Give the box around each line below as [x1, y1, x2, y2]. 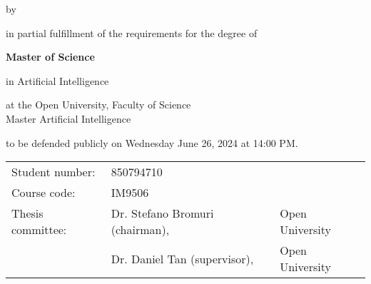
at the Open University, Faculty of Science [6, 97, 191, 112]
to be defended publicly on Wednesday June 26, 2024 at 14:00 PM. [6, 135, 298, 150]
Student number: [11, 163, 96, 181]
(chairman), [111, 221, 170, 238]
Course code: [11, 184, 76, 201]
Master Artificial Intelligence [6, 111, 131, 126]
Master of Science [6, 49, 95, 64]
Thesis [11, 205, 44, 222]
